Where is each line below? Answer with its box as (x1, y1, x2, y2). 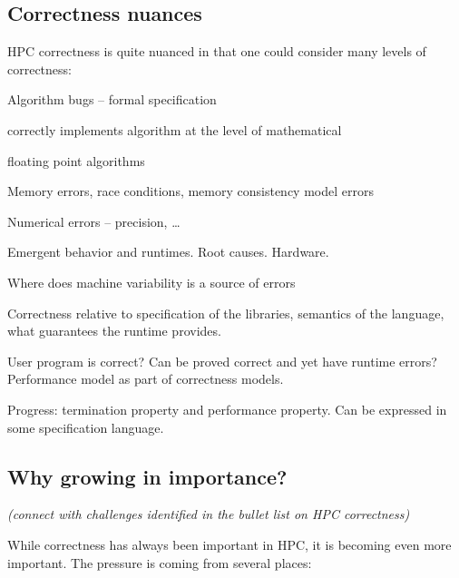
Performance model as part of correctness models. (7, 369, 284, 388)
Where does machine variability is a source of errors (7, 272, 296, 291)
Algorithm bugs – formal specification (7, 90, 217, 109)
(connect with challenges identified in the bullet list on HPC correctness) (7, 505, 410, 524)
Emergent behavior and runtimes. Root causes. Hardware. (7, 242, 329, 261)
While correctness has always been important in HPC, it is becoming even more (7, 534, 452, 554)
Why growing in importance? (7, 462, 288, 490)
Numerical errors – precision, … (7, 211, 181, 230)
